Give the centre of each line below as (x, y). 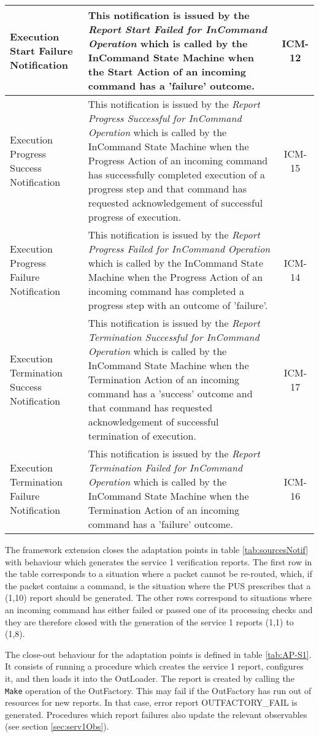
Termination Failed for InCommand (165, 468)
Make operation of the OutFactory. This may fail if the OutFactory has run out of (158, 690)
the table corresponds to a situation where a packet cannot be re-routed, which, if (159, 574)
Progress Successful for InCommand (165, 118)
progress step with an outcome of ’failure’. (178, 305)
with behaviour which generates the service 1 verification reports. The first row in (159, 561)
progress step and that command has (167, 189)
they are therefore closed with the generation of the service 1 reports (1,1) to (149, 621)
